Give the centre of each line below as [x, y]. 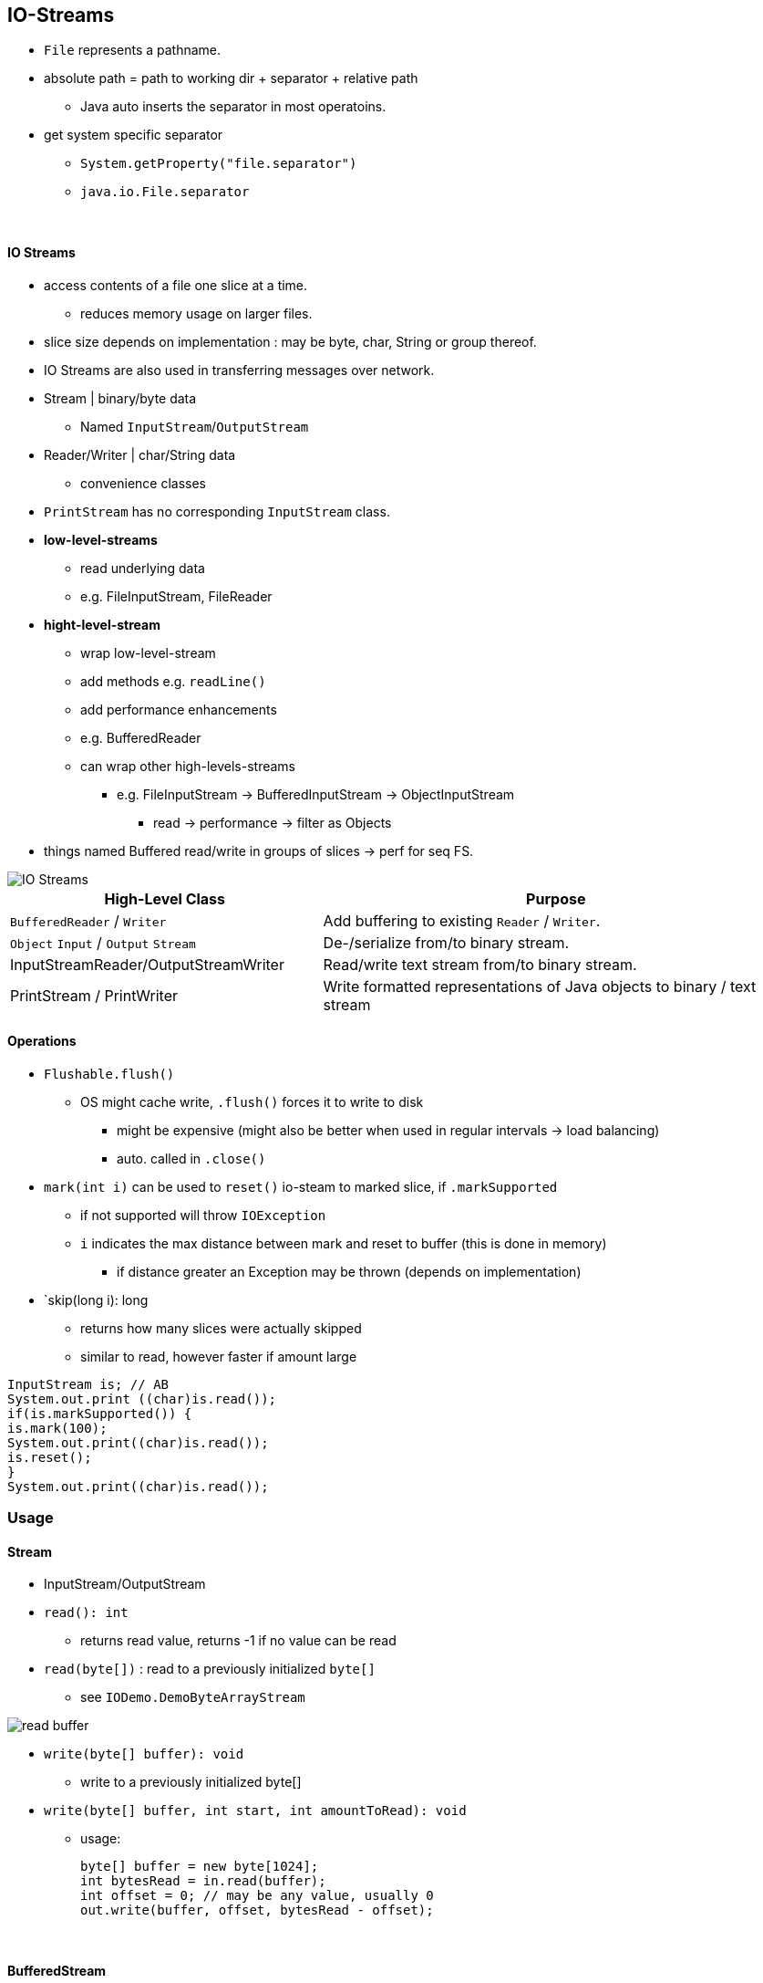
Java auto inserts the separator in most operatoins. [233, 107]
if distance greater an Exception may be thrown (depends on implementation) [349, 1271]
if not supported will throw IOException [203, 1215]
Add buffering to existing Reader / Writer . [462, 920]
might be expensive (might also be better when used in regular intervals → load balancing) [388, 1130]
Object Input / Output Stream [103, 942]
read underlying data [143, 568]
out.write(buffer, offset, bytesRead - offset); [257, 1910]
